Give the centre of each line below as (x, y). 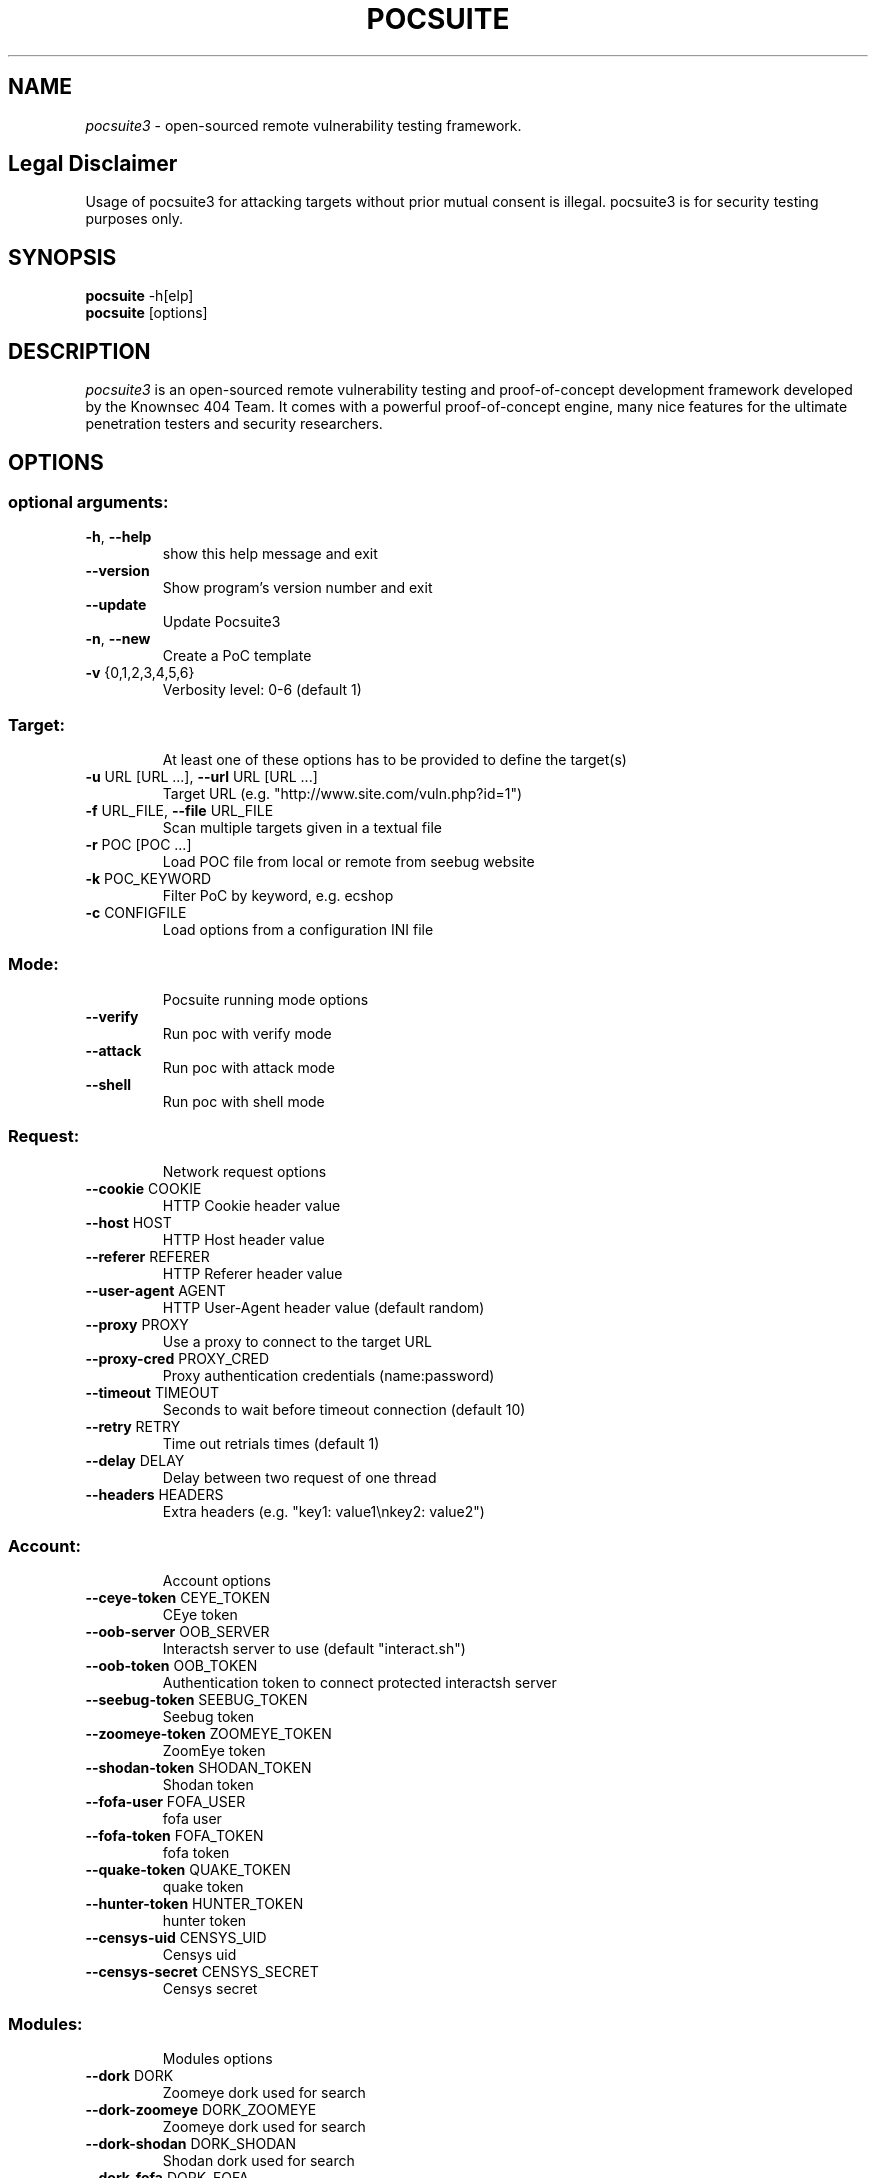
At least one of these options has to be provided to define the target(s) (394, 760)
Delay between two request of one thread (299, 1477)
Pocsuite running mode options (265, 999)
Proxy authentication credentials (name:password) (328, 1375)
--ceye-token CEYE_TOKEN (178, 1598)
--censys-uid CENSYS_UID (176, 1938)
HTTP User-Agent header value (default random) (323, 1307)
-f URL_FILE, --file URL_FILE (179, 811)
